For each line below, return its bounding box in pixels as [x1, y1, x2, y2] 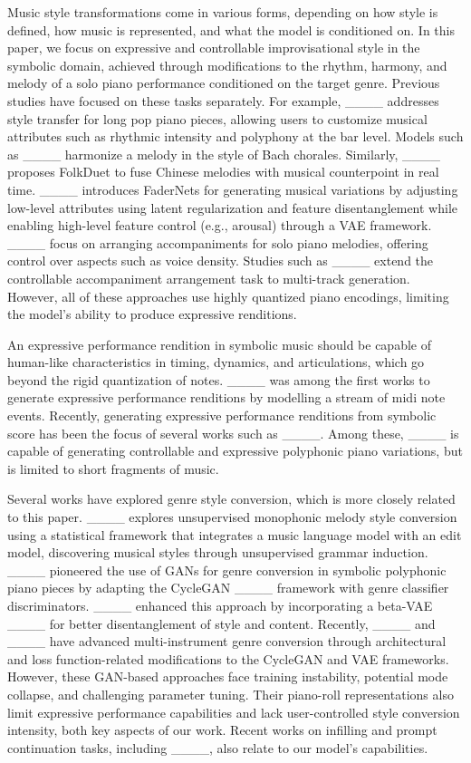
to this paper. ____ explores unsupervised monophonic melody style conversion [7, 507, 457, 526]
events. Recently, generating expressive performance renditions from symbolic [7, 406, 437, 425]
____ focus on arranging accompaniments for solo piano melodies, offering [7, 233, 428, 252]
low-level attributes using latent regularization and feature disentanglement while [7, 198, 458, 217]
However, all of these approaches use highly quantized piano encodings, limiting [7, 286, 449, 305]
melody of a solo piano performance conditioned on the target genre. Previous [7, 73, 440, 92]
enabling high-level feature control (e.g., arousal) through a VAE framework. [7, 216, 432, 235]
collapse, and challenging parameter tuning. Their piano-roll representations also [7, 684, 454, 703]
